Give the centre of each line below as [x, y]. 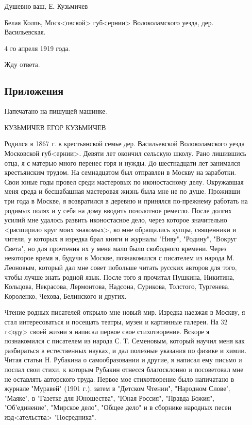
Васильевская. [25, 32]
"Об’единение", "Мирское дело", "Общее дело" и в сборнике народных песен [118, 407]
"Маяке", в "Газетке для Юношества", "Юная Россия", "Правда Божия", [109, 398]
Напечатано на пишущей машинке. [56, 111]
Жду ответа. [22, 64]
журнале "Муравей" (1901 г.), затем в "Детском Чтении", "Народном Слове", [118, 388]
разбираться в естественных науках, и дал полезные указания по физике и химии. [126, 350]
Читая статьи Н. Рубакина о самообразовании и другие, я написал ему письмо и [123, 360]
